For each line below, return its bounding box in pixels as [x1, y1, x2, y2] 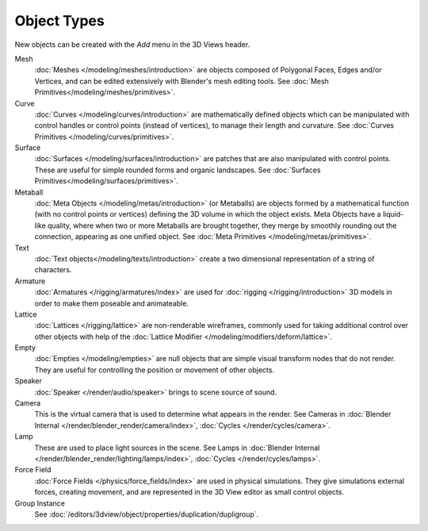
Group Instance [14, 498, 66, 508]
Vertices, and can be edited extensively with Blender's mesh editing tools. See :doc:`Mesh [34, 76, 329, 86]
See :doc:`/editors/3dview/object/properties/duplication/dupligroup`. [34, 509, 259, 519]
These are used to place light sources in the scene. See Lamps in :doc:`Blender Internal [34, 443, 320, 452]
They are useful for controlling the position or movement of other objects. [34, 365, 275, 375]
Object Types [14, 12, 105, 29]
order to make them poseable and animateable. [34, 298, 189, 308]
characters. [34, 265, 72, 275]
